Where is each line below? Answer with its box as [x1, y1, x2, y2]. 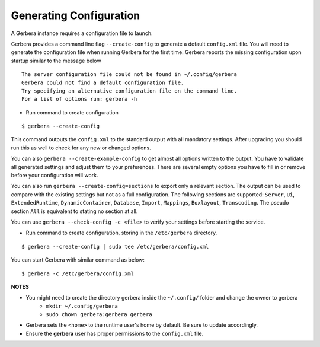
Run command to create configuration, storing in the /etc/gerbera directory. [25, 229, 217, 237]
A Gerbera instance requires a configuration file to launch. [11, 30, 153, 37]
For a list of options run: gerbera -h [21, 95, 137, 103]
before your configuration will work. [11, 172, 98, 179]
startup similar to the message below [11, 57, 101, 64]
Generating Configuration [11, 9, 140, 22]
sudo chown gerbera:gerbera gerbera [46, 311, 152, 318]
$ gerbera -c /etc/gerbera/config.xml [21, 270, 135, 277]
